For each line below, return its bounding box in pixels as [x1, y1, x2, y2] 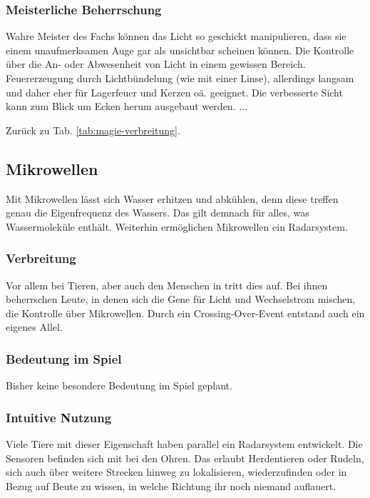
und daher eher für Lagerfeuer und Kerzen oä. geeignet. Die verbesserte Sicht [6, 84, 343, 99]
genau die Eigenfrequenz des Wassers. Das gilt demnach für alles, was [6, 205, 309, 220]
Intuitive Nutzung [6, 408, 112, 426]
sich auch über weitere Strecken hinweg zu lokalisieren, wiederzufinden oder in [6, 464, 347, 479]
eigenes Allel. [6, 319, 63, 334]
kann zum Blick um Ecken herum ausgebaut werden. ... [6, 99, 247, 114]
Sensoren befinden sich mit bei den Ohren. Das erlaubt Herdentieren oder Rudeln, [6, 450, 364, 465]
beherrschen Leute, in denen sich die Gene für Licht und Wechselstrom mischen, [6, 292, 356, 307]
